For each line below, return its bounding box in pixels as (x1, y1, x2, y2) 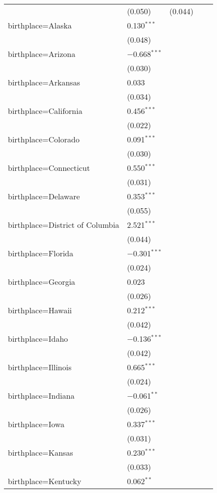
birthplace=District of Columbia (8, 219, 119, 230)
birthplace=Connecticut (8, 162, 90, 173)
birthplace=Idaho (8, 333, 68, 344)
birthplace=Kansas (8, 447, 73, 458)
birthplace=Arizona (8, 48, 76, 59)
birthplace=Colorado (8, 134, 80, 145)
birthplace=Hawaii (8, 304, 72, 316)
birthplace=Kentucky (8, 475, 81, 487)
